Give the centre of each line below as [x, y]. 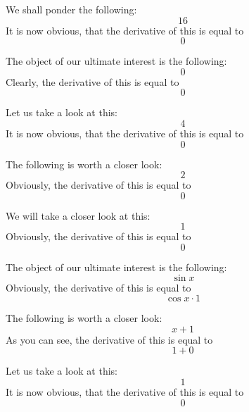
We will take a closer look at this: [78, 215]
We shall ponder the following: [71, 9]
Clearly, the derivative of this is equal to [92, 81]
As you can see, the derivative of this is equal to [109, 339]
